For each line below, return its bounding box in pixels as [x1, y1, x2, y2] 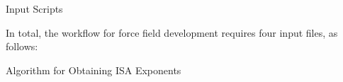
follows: [6, 39, 38, 54]
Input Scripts [6, 1, 63, 16]
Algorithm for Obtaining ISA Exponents [6, 62, 181, 77]
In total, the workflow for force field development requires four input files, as [6, 25, 338, 40]
